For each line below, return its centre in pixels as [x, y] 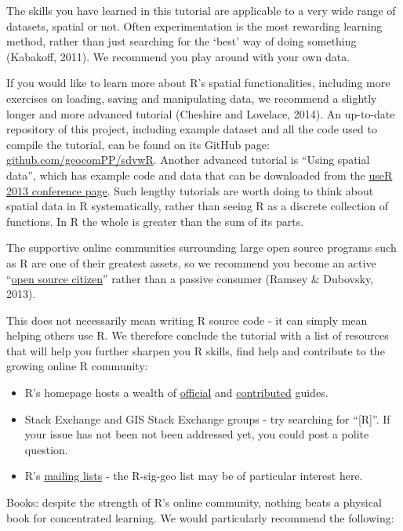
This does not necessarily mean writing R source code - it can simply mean [187, 320]
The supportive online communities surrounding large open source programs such [201, 247]
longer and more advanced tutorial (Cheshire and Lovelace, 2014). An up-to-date [201, 113]
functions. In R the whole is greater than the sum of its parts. [155, 221]
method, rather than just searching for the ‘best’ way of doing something [182, 41]
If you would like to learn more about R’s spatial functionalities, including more [198, 83]
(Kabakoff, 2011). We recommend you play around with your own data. [178, 56]
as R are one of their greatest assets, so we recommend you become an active [191, 262]
